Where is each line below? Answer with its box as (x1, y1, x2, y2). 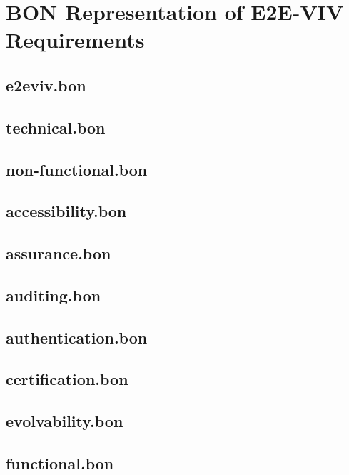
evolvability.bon (6, 410, 123, 432)
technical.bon (6, 116, 106, 138)
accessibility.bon (6, 200, 127, 222)
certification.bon (6, 368, 128, 390)
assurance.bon (6, 242, 111, 264)
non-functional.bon (6, 158, 148, 180)
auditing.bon (6, 284, 101, 306)
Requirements (6, 25, 145, 54)
